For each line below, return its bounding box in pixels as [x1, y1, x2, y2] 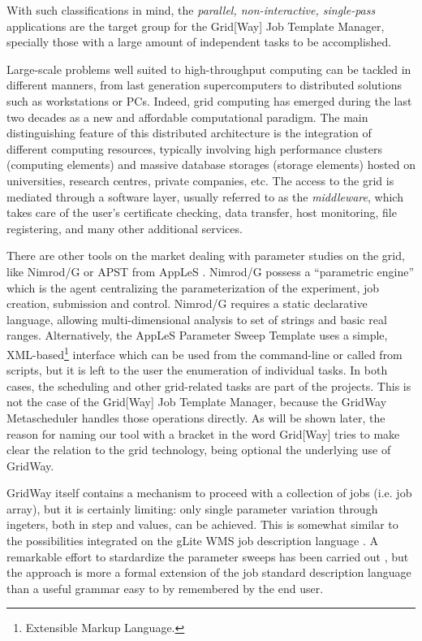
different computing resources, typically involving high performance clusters [6, 140, 382, 157]
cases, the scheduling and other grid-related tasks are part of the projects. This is [6, 377, 411, 394]
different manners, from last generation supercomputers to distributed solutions [6, 76, 402, 93]
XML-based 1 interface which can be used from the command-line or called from [6, 343, 403, 362]
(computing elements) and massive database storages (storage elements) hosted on [6, 156, 416, 173]
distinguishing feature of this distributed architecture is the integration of [6, 124, 372, 141]
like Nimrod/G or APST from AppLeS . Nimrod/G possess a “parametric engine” [6, 262, 415, 279]
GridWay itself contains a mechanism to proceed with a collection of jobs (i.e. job [6, 484, 412, 501]
